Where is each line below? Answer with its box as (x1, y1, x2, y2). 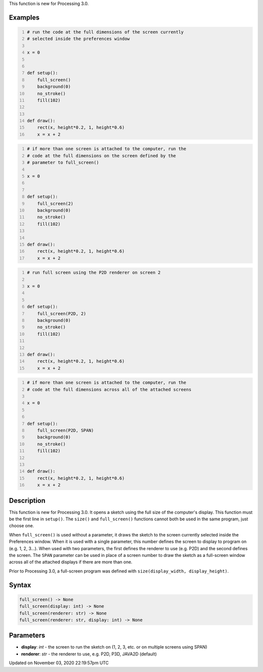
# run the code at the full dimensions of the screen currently (27, 29, 184, 35)
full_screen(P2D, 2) (37, 311, 86, 316)
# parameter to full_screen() (27, 160, 99, 165)
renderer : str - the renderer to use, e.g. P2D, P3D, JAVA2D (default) (21, 651, 157, 657)
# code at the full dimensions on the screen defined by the (27, 153, 176, 158)
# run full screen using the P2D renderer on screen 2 (27, 270, 161, 276)
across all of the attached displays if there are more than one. (9, 559, 132, 565)
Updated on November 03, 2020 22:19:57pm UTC (9, 660, 109, 666)
